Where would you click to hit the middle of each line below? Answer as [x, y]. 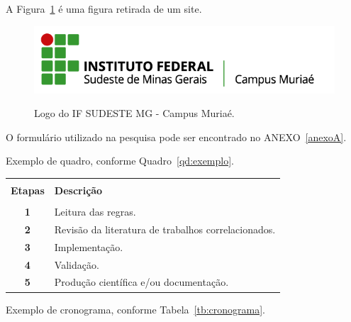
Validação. [77, 264]
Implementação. [89, 246]
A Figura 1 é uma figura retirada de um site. [104, 9]
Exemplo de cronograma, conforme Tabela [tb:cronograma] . [135, 309]
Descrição [78, 190]
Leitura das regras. [95, 212]
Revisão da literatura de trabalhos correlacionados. [165, 229]
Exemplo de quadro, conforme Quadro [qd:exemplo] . [120, 161]
